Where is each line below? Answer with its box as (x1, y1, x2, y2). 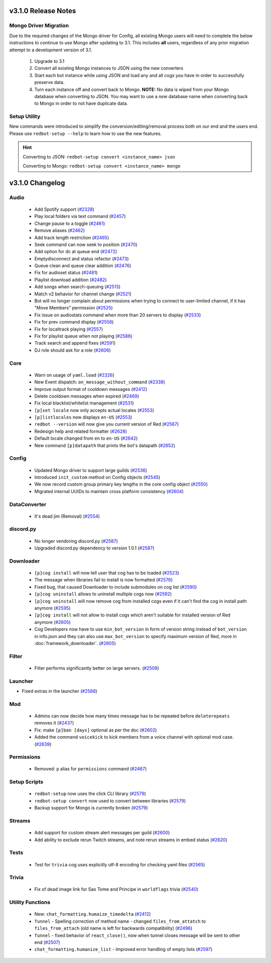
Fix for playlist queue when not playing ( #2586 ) (34, 333, 132, 339)
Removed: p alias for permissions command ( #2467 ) (34, 766, 147, 772)
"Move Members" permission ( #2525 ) (34, 305, 113, 311)
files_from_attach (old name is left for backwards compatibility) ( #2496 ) (34, 925, 193, 931)
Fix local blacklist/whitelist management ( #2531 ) (34, 400, 134, 406)
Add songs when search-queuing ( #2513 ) (34, 284, 120, 290)
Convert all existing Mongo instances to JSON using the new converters (34, 65, 183, 71)
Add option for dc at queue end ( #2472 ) (34, 249, 117, 255)
